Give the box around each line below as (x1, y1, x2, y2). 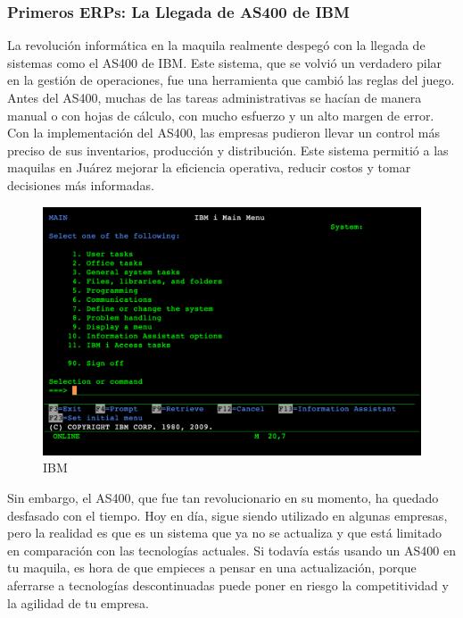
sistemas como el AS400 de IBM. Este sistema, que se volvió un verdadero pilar (7, 53, 442, 71)
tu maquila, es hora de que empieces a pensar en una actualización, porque (7, 558, 417, 577)
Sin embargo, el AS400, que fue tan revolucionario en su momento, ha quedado (7, 489, 439, 506)
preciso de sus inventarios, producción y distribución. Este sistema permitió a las (7, 140, 449, 159)
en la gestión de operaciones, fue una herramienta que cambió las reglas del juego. (7, 71, 455, 89)
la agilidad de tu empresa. (7, 593, 149, 612)
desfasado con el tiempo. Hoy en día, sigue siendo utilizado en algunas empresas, (7, 505, 448, 524)
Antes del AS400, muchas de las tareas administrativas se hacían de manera (7, 88, 422, 106)
